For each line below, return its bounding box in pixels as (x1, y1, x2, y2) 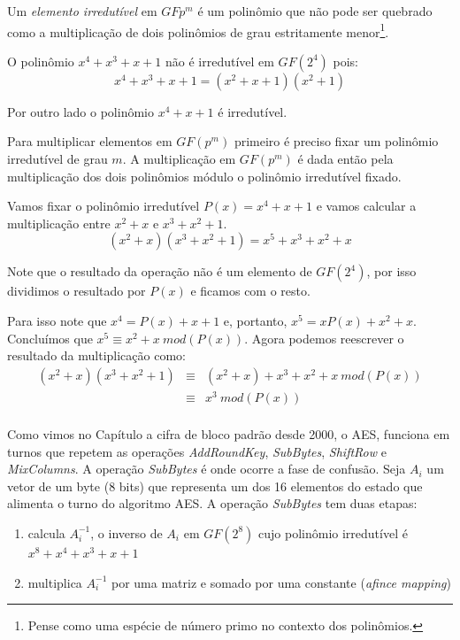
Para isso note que (7, 312, 107, 329)
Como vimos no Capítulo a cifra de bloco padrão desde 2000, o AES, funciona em (7, 424, 450, 443)
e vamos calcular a (316, 197, 417, 215)
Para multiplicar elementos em (7, 132, 172, 150)
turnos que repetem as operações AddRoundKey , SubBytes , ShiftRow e (7, 442, 387, 460)
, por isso (366, 262, 417, 281)
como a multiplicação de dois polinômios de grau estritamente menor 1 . (7, 19, 389, 41)
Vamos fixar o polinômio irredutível (7, 197, 200, 215)
